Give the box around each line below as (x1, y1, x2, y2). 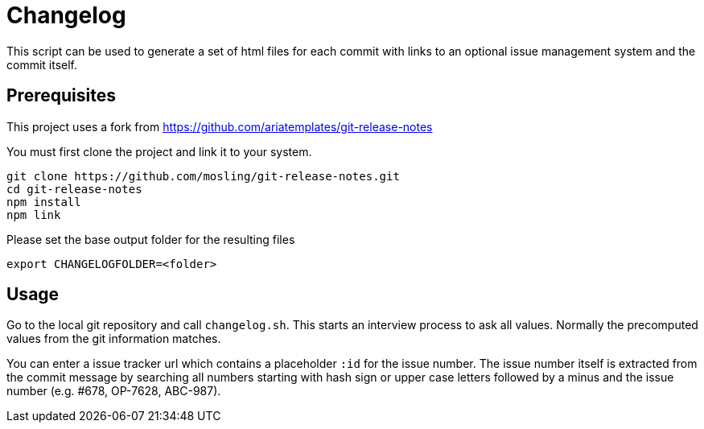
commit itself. (6, 57, 78, 72)
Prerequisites (6, 85, 116, 106)
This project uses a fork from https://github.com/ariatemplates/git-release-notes (6, 119, 433, 134)
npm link (6, 208, 61, 221)
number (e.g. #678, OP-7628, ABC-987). (6, 384, 221, 398)
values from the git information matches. (6, 332, 221, 346)
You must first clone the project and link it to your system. (6, 144, 312, 159)
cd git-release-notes (6, 182, 142, 196)
